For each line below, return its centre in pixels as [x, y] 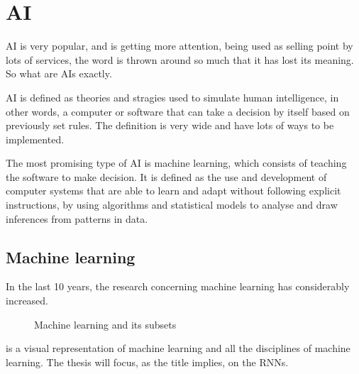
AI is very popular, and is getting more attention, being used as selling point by [179, 46]
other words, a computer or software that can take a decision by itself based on [178, 111]
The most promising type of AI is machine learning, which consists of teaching [176, 163]
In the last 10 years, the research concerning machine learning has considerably [178, 286]
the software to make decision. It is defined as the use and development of [166, 176]
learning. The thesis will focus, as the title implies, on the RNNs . [147, 362]
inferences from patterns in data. [77, 218]
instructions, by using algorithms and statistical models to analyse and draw [172, 205]
